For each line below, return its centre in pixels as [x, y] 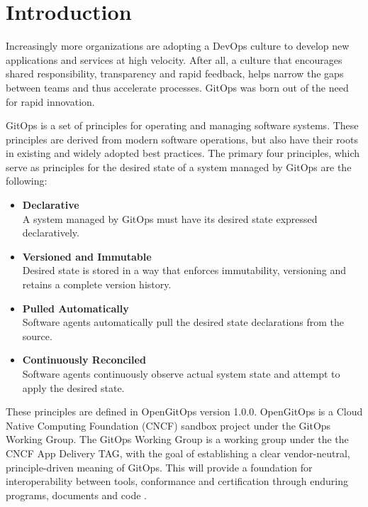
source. [37, 336]
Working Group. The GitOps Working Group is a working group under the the [177, 439]
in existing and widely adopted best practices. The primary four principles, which [183, 153]
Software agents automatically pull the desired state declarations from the [183, 322]
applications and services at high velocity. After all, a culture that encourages [174, 59]
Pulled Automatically [76, 308]
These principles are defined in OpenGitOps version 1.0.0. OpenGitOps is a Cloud [184, 411]
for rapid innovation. [50, 101]
